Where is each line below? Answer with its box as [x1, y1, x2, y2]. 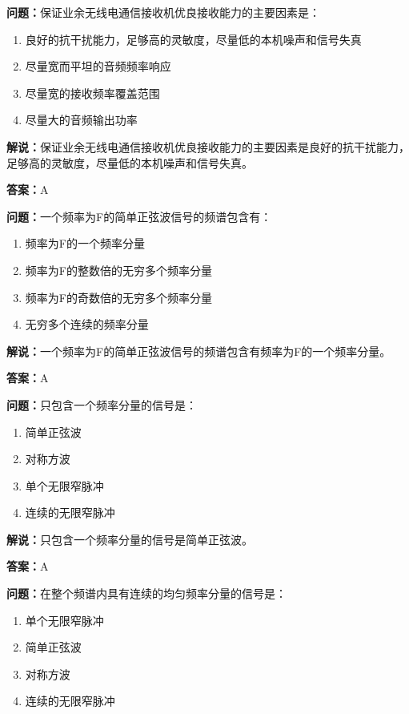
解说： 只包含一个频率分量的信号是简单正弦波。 [6, 530, 253, 547]
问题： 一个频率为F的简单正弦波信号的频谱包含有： [6, 208, 272, 224]
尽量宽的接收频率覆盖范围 [25, 84, 160, 101]
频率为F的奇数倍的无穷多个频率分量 [25, 288, 212, 305]
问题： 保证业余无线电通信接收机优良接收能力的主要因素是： [6, 4, 320, 20]
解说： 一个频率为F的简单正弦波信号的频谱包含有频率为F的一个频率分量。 [6, 342, 391, 359]
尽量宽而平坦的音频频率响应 [25, 58, 171, 75]
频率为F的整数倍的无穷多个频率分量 [25, 261, 212, 278]
